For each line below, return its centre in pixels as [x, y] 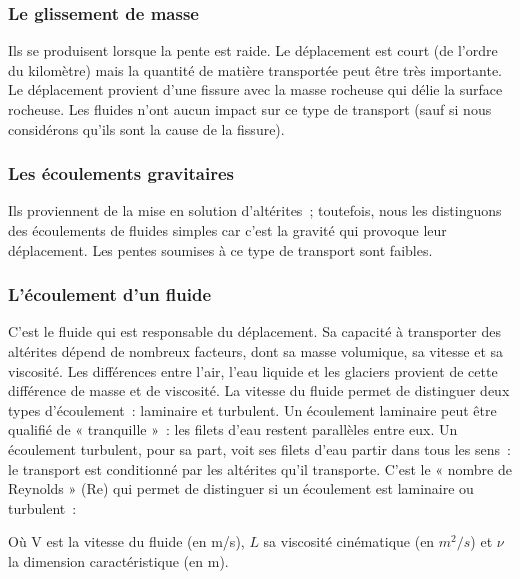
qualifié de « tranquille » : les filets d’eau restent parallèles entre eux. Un [233, 429]
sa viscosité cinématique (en [349, 541]
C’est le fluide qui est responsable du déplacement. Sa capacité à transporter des [254, 331]
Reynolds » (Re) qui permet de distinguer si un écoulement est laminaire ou [241, 488]
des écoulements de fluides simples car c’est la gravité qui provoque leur [227, 230]
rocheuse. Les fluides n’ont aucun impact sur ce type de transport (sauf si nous [250, 109]
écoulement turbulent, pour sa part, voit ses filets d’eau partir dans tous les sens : [259, 448]
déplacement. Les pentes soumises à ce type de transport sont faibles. [220, 249]
